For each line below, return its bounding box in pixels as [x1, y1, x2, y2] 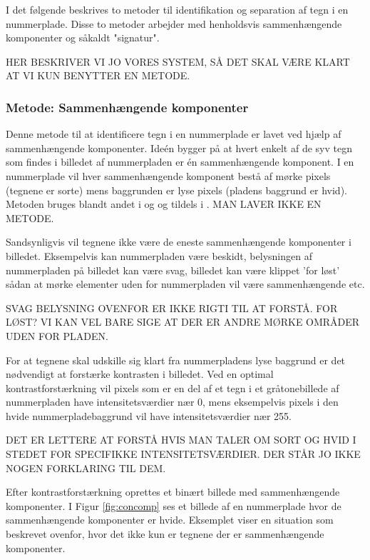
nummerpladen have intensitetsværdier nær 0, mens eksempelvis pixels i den [6, 394, 339, 409]
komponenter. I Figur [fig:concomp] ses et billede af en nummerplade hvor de [6, 498, 341, 513]
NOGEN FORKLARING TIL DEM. [6, 460, 166, 475]
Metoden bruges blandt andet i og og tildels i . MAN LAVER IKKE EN [6, 196, 322, 211]
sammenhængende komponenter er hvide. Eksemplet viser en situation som [6, 512, 334, 527]
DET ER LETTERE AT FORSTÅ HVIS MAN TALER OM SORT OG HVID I [6, 432, 356, 447]
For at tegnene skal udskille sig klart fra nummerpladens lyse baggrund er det [6, 352, 346, 367]
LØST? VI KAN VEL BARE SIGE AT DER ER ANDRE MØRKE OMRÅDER [6, 314, 360, 329]
